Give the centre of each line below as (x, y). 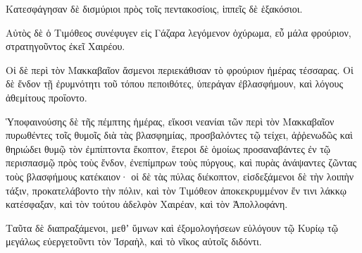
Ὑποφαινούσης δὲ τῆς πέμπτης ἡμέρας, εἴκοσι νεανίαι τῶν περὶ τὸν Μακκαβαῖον (170, 121)
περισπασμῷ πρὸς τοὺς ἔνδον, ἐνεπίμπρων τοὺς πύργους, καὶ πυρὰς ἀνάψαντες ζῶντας (181, 162)
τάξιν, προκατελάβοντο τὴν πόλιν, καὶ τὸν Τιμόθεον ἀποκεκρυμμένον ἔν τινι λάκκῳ (176, 190)
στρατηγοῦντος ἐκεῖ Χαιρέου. (65, 46)
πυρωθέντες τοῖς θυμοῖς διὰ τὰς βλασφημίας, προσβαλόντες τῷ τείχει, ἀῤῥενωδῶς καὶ (179, 135)
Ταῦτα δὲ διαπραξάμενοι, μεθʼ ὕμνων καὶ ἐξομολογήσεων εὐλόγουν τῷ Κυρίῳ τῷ (172, 227)
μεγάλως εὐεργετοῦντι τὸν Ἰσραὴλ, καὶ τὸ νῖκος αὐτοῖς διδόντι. (134, 241)
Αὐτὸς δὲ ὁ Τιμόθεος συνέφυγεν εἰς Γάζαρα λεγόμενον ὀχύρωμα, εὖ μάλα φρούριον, (179, 32)
